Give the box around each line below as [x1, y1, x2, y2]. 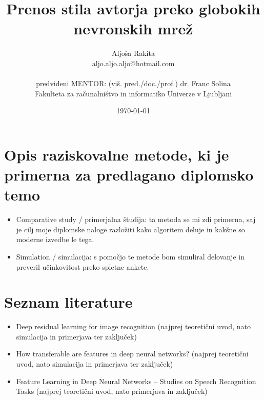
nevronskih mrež [73, 18, 193, 39]
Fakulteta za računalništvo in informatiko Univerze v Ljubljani [34, 88, 232, 98]
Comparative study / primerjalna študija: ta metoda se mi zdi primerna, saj [16, 214, 256, 225]
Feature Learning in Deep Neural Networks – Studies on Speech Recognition [16, 375, 256, 386]
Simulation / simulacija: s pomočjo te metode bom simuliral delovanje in [16, 251, 245, 262]
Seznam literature [4, 291, 133, 312]
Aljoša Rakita [112, 48, 155, 58]
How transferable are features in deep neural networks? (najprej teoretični [16, 348, 249, 359]
